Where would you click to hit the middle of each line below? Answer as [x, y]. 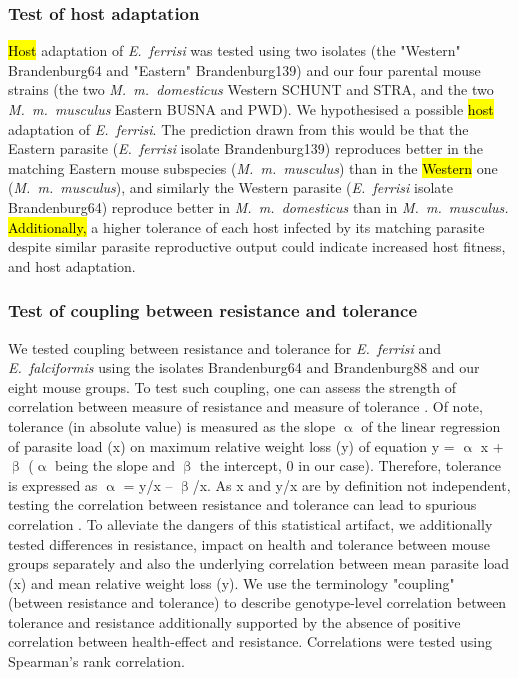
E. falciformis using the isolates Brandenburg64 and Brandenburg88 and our [244, 367]
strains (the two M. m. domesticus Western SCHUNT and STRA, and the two [251, 89]
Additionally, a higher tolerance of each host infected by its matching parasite [246, 226]
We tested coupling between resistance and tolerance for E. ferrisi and [225, 347]
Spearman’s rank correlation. [96, 661]
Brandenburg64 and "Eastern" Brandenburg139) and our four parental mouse [244, 69]
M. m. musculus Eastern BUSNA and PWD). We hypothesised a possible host [251, 109]
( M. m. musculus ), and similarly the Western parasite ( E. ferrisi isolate [230, 187]
